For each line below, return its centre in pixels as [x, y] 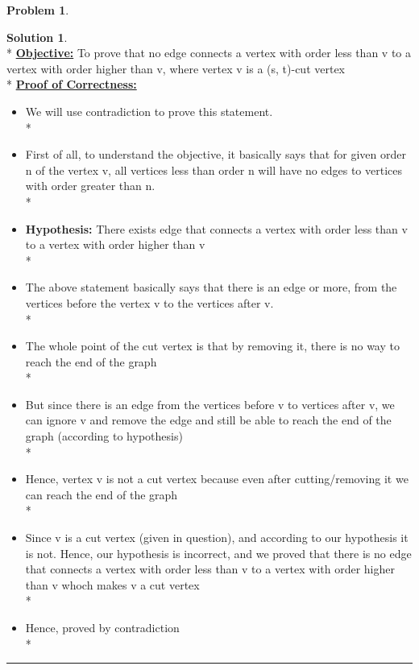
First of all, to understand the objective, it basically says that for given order [216, 154]
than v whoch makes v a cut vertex [112, 584]
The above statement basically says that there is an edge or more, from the [211, 287]
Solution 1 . [37, 37]
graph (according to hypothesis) [104, 436]
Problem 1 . [38, 10]
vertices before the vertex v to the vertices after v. [149, 302]
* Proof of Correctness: [72, 84]
